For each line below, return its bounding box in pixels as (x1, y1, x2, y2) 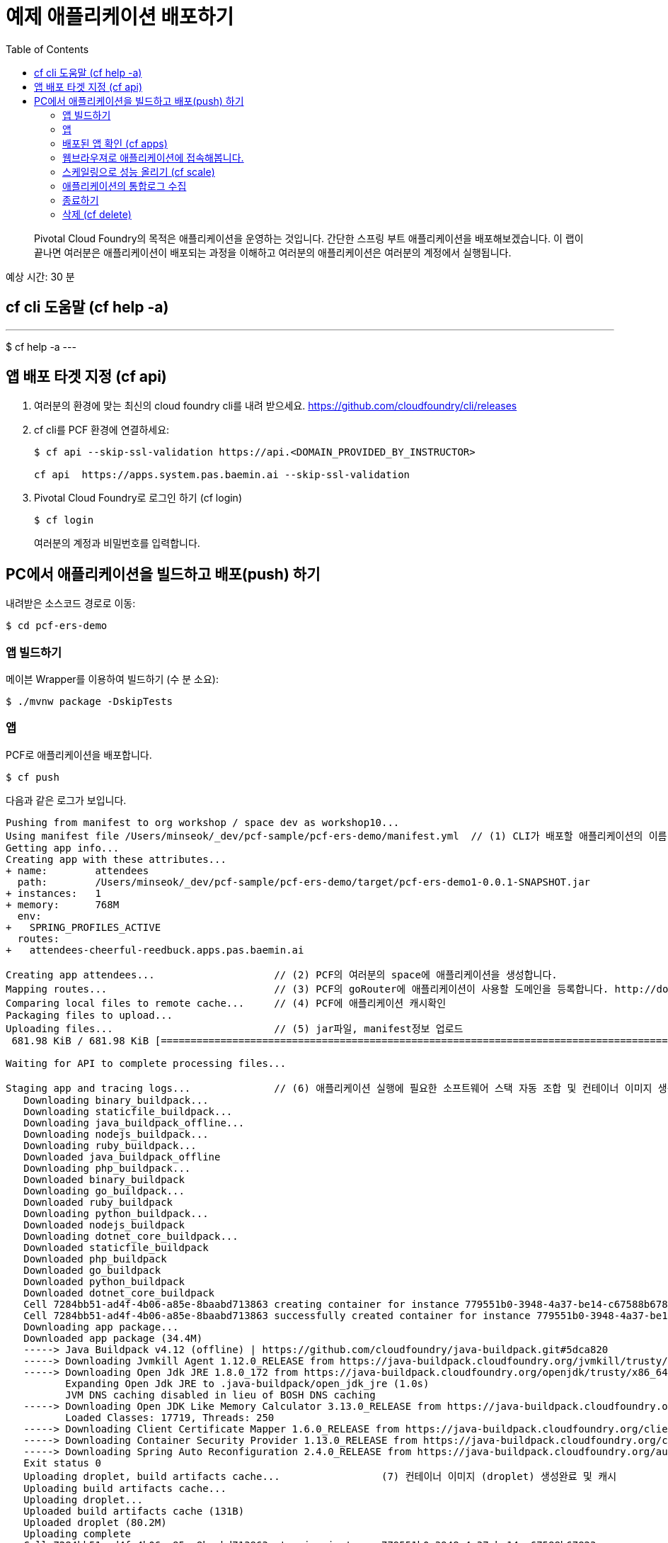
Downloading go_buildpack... (23, 1185, 185, 1197)
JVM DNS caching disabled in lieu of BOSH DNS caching (65, 1389, 376, 1401)
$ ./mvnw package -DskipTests (6, 696, 173, 708)
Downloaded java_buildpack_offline (23, 1151, 221, 1163)
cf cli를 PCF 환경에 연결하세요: (34, 424, 170, 436)
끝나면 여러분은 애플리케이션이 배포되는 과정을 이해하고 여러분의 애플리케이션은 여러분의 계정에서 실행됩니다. (34, 246, 512, 259)
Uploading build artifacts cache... (23, 1482, 226, 1494)
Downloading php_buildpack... (23, 1162, 191, 1174)
